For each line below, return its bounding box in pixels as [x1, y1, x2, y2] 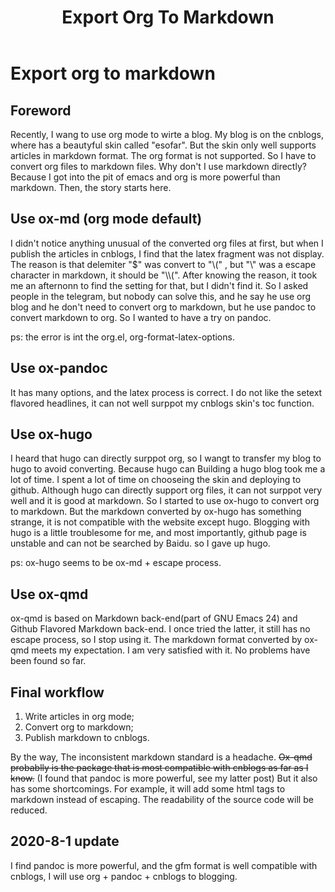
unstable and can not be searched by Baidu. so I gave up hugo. [10, 537, 271, 550]
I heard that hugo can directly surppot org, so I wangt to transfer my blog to [10, 452, 322, 465]
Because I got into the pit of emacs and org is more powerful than [10, 171, 281, 183]
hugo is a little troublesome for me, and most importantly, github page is [10, 527, 307, 539]
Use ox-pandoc [10, 360, 108, 377]
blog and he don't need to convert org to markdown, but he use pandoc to [10, 301, 317, 313]
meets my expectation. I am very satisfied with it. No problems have [31, 644, 311, 656]
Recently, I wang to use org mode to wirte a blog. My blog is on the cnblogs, [10, 129, 324, 140]
